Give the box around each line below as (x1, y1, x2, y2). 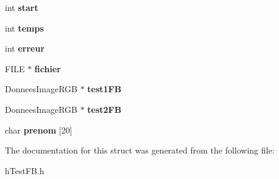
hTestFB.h (5, 164, 44, 177)
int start (5, 1, 38, 13)
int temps (5, 21, 44, 34)
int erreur (5, 42, 45, 55)
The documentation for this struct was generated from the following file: (5, 144, 275, 157)
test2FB (87, 103, 122, 115)
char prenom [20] (5, 123, 72, 136)
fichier (34, 62, 61, 75)
